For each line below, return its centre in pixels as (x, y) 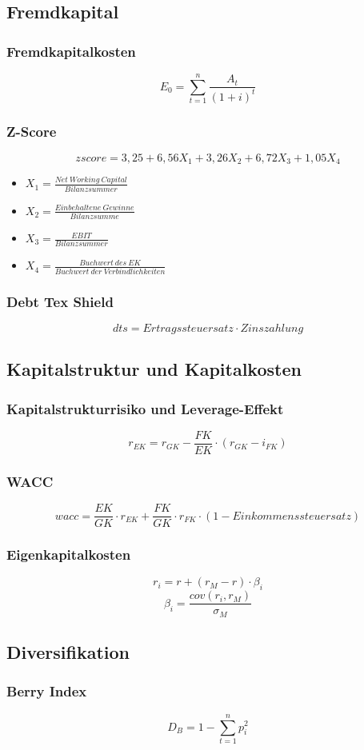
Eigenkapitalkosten (69, 555)
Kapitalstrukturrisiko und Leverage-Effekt (145, 408)
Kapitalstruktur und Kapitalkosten (154, 369)
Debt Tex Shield (60, 301)
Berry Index (47, 691)
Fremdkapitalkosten (71, 51)
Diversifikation (68, 652)
